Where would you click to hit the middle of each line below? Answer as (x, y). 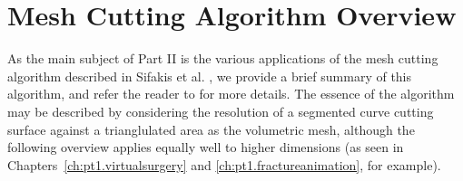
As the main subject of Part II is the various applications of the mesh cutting (223, 58)
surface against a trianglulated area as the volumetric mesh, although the (211, 129)
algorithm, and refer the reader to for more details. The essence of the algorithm (231, 94)
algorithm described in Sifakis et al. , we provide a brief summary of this (210, 76)
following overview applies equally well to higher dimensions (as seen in (206, 147)
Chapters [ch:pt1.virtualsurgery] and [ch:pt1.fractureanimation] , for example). (224, 164)
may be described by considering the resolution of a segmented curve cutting (221, 111)
